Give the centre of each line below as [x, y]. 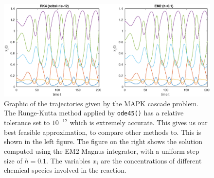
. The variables [68, 160]
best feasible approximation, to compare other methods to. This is [103, 132]
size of [13, 160]
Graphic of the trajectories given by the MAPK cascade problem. [101, 103]
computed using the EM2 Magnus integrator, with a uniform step [102, 151]
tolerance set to [27, 122]
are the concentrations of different [151, 160]
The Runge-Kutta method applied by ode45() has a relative [94, 113]
